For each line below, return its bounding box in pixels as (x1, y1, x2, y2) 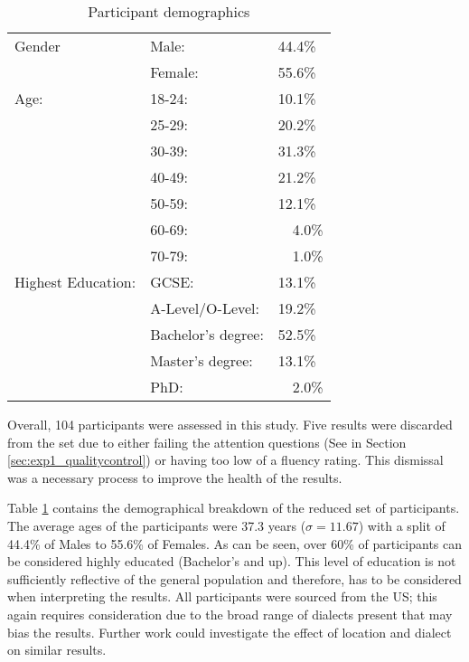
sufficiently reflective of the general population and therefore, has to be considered (7, 569, 462, 588)
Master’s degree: (150, 350, 253, 371)
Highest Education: (14, 271, 136, 292)
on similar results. (7, 640, 107, 659)
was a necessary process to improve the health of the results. (7, 468, 342, 487)
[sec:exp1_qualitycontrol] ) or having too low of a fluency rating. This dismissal (7, 450, 444, 469)
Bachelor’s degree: (150, 324, 264, 345)
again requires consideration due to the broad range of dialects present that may (7, 604, 453, 623)
